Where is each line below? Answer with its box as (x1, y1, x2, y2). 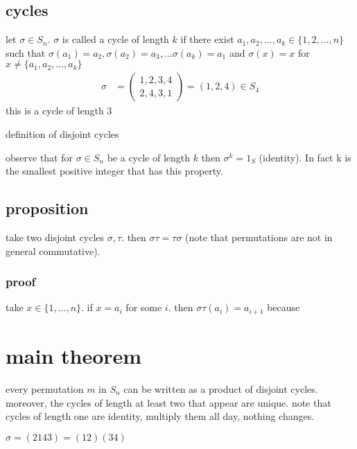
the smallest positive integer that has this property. (6, 164, 223, 178)
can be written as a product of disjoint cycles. (123, 381, 318, 396)
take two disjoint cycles (6, 230, 105, 244)
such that (6, 45, 46, 60)
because (267, 300, 300, 315)
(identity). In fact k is (259, 150, 351, 164)
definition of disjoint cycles (6, 127, 119, 141)
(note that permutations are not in (185, 230, 333, 244)
